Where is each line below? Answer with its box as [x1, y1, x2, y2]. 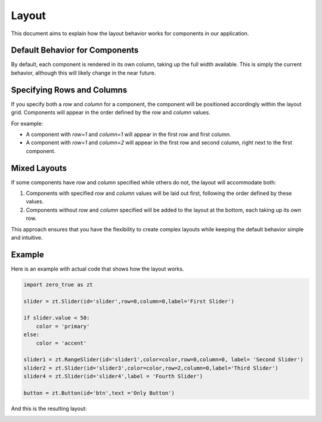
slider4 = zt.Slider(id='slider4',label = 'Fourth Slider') [23, 373, 203, 380]
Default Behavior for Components [11, 45, 139, 55]
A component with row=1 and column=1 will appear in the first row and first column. [26, 131, 231, 138]
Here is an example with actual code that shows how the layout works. [11, 265, 184, 272]
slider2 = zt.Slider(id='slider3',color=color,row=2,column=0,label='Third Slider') [23, 364, 278, 371]
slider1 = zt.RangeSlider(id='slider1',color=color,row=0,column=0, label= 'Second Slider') [23, 356, 304, 363]
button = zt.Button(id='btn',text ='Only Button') [23, 389, 175, 396]
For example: [11, 120, 44, 127]
